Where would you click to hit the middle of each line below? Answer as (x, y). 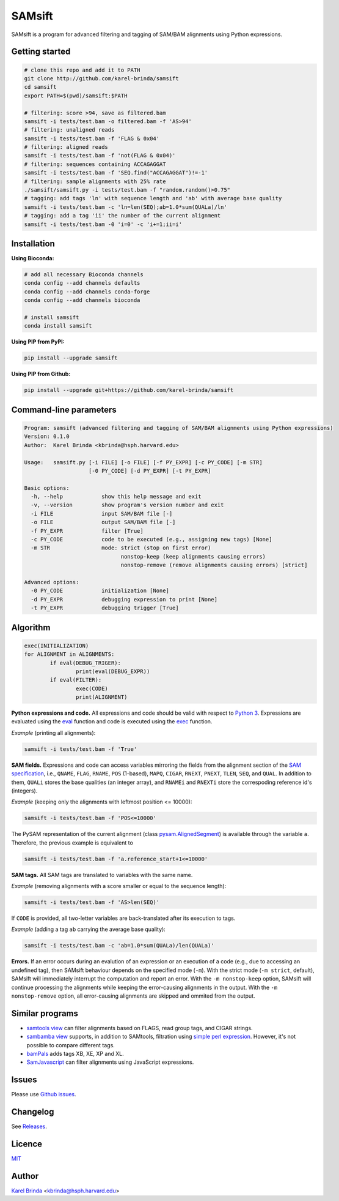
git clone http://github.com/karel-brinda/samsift (102, 78)
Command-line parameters (64, 409)
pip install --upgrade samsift (71, 358)
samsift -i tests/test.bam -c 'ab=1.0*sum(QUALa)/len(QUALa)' (119, 946)
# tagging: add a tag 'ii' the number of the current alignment (122, 216)
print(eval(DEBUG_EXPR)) (113, 671)
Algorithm (31, 627)
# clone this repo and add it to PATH (82, 70)
